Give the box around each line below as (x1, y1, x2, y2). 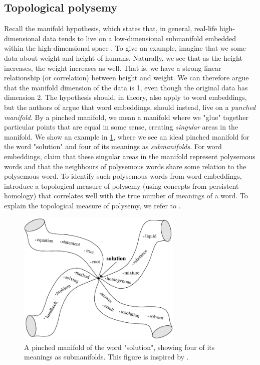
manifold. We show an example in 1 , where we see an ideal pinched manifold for (4, 131, 249, 142)
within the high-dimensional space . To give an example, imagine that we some (4, 43, 246, 53)
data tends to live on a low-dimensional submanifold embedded (43, 33, 236, 43)
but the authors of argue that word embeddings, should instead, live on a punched (4, 101, 256, 112)
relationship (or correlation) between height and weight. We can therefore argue (4, 72, 249, 83)
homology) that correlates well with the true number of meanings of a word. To (4, 190, 248, 201)
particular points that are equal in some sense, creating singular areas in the (4, 121, 238, 132)
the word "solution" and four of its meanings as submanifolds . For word (4, 141, 222, 152)
